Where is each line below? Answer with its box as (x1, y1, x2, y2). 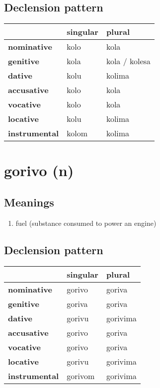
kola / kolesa (106, 55, 151, 67)
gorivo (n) (4, 160, 74, 181)
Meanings (4, 194, 54, 209)
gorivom (67, 370, 95, 382)
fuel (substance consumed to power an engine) (15, 217, 157, 228)
